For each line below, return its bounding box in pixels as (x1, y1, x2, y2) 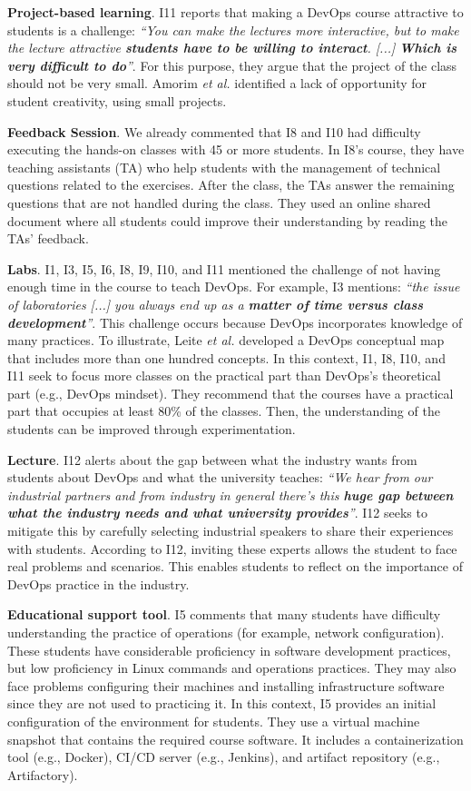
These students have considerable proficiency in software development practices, (7, 640, 451, 659)
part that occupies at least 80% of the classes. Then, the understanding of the (7, 401, 440, 420)
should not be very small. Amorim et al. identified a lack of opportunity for (7, 74, 427, 93)
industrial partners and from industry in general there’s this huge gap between (7, 485, 454, 504)
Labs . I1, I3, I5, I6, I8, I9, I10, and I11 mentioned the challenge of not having (7, 259, 441, 278)
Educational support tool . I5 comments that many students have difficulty (7, 605, 441, 624)
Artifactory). (7, 765, 78, 784)
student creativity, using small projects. (7, 91, 227, 110)
